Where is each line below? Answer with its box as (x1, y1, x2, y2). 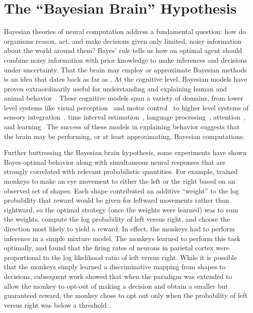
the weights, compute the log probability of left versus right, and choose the (4, 214, 230, 224)
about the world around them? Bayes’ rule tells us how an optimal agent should (4, 45, 242, 55)
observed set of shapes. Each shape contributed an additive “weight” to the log (4, 185, 239, 195)
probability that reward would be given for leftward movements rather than (4, 195, 229, 205)
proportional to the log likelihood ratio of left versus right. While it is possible (4, 252, 237, 262)
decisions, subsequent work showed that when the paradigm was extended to (4, 271, 232, 281)
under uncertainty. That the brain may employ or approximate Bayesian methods (4, 64, 247, 74)
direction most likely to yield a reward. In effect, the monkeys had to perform (4, 224, 235, 233)
